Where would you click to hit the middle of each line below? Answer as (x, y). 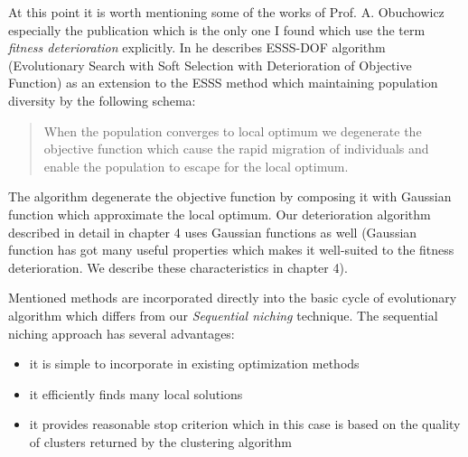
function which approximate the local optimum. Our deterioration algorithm (220, 214)
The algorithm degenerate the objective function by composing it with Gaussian (230, 196)
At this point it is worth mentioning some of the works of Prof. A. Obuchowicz (226, 12)
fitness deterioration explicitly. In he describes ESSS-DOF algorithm (197, 47)
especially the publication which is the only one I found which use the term (217, 29)
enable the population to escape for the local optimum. (196, 166)
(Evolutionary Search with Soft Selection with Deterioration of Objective (210, 65)
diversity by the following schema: (102, 100)
